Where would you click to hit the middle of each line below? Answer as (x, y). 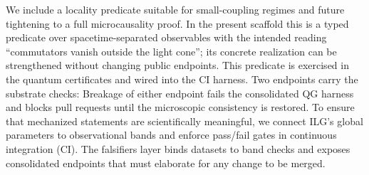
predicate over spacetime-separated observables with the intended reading (166, 37)
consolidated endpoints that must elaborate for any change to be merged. (166, 163)
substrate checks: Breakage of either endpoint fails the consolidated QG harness (180, 93)
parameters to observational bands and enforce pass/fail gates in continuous (171, 135)
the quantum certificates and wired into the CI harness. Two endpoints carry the (182, 79)
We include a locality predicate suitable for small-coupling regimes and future (175, 9)
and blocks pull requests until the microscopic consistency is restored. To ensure (180, 107)
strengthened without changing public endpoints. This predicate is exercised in (177, 65)
